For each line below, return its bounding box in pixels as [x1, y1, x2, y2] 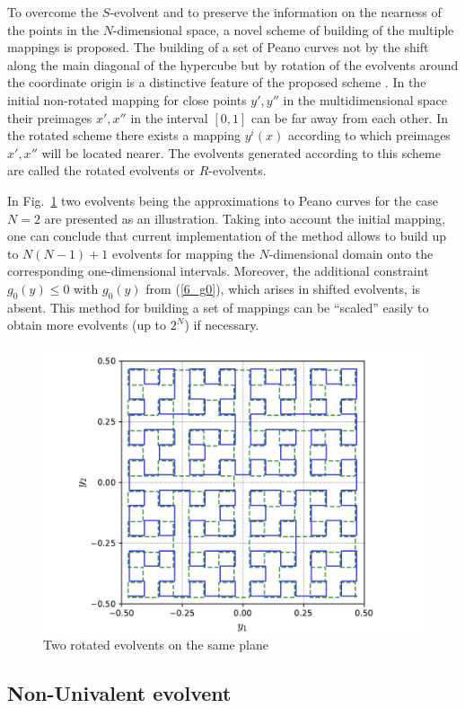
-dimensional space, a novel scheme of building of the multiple [112, 20, 454, 39]
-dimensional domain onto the [268, 243, 434, 262]
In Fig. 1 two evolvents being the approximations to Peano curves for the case [7, 190, 438, 209]
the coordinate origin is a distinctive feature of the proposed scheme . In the [7, 73, 426, 92]
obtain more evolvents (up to [7, 315, 167, 334]
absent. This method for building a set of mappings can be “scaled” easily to [7, 297, 429, 316]
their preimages [7, 108, 92, 127]
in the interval [130, 108, 208, 127]
